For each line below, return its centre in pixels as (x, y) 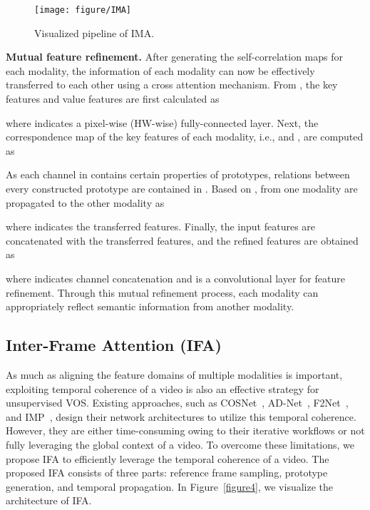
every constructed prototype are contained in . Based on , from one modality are (182, 188)
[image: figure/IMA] (83, 10)
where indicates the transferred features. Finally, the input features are (161, 226)
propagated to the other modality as (85, 202)
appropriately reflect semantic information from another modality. (150, 306)
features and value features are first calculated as (113, 99)
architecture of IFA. (49, 500)
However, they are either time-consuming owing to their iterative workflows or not (185, 430)
